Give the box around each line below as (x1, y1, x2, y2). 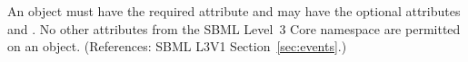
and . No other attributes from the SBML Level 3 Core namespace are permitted (7, 19, 461, 38)
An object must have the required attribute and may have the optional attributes (7, 2, 461, 20)
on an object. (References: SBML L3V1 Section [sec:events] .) (7, 37, 347, 56)
